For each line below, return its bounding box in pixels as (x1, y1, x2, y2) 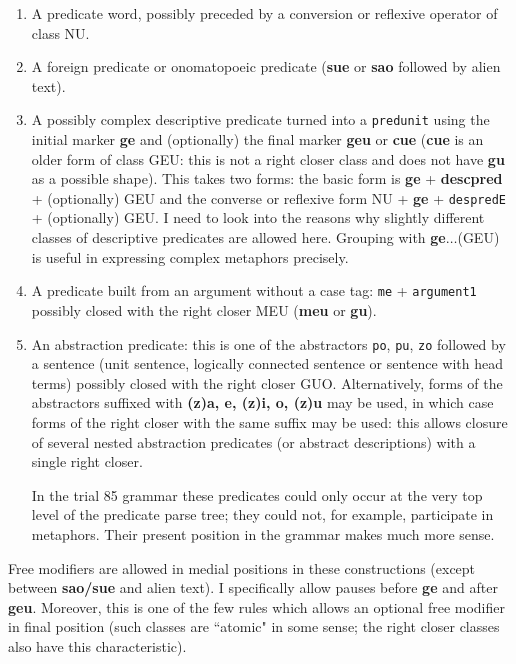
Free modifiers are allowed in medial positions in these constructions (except (8, 557, 476, 578)
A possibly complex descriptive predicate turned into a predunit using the (31, 109, 490, 130)
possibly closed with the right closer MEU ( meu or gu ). (31, 299, 377, 320)
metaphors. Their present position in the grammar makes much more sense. (31, 523, 495, 544)
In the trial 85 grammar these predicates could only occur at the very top (31, 484, 483, 505)
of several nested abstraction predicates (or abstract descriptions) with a (31, 431, 476, 452)
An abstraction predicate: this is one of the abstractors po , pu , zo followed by (31, 333, 506, 354)
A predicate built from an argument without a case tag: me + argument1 (31, 280, 477, 301)
